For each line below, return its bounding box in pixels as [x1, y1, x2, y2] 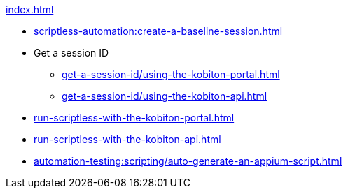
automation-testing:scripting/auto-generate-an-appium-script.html [34, 155, 342, 167]
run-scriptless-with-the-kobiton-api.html [34, 133, 221, 145]
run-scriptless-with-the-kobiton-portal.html [34, 112, 235, 124]
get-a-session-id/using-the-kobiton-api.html [62, 90, 267, 102]
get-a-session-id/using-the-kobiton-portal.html [62, 68, 280, 80]
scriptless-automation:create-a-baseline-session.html [34, 25, 283, 37]
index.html [6, 3, 54, 15]
